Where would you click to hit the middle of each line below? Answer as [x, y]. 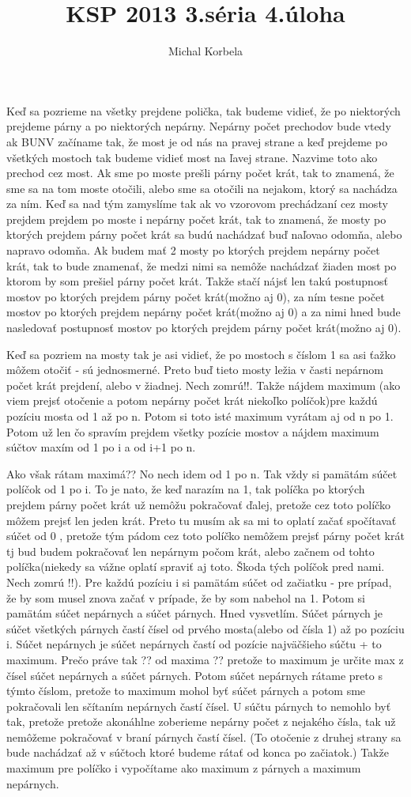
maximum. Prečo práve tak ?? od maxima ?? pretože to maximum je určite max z [205, 659]
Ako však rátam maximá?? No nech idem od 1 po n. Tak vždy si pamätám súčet [202, 473]
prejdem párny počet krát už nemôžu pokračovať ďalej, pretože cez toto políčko [198, 504]
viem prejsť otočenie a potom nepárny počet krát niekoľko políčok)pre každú [192, 400]
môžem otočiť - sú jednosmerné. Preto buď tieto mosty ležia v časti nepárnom [195, 370]
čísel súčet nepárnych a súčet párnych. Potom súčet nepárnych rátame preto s [194, 675]
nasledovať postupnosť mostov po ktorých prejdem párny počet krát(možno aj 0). [204, 328]
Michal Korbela [205, 51]
